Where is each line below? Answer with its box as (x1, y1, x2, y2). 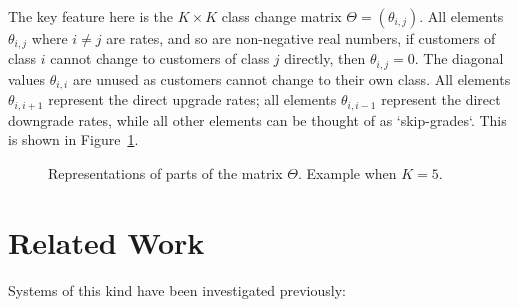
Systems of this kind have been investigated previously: (8, 279, 346, 300)
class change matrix (221, 6, 342, 26)
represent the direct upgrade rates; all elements (48, 89, 337, 110)
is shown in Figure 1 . (8, 129, 139, 150)
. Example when (298, 163, 397, 183)
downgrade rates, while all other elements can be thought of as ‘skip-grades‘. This (8, 109, 507, 130)
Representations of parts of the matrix (48, 163, 283, 183)
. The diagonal (414, 48, 504, 69)
